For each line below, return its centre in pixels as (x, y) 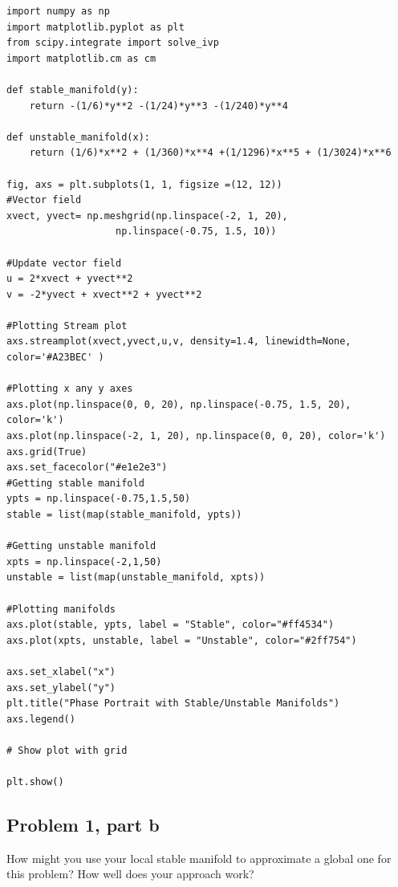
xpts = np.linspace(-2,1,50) (84, 561)
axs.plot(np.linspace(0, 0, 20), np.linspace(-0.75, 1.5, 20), (179, 404)
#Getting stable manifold (75, 483)
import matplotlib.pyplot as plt (95, 27)
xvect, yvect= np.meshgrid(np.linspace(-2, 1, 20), (147, 216)
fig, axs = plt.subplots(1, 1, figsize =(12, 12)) (144, 184)
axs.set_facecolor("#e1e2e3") (87, 468)
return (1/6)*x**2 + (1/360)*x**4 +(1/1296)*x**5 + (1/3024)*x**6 (210, 153)
